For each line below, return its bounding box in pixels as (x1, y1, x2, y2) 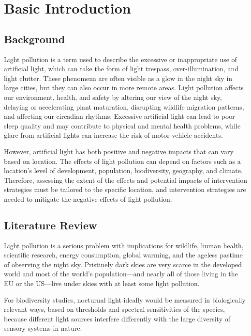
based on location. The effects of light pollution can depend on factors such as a (4, 156, 241, 166)
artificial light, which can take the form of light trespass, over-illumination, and (4, 64, 238, 74)
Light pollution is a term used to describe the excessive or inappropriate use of (4, 54, 237, 64)
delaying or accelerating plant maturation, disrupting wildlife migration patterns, (4, 101, 244, 112)
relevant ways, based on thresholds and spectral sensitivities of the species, (4, 304, 225, 314)
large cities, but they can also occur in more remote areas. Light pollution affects (4, 82, 244, 93)
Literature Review (4, 217, 97, 232)
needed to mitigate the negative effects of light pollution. (4, 193, 172, 204)
